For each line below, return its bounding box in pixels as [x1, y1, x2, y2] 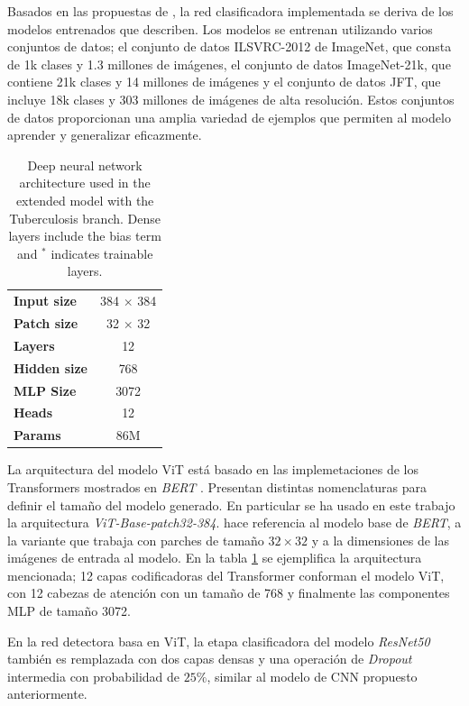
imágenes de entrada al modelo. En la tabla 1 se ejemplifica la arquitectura [7, 548, 422, 567]
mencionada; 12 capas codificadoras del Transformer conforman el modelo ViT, [7, 565, 445, 584]
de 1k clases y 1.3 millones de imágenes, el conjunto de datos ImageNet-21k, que [7, 54, 451, 73]
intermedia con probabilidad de [7, 666, 180, 685]
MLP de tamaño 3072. [7, 601, 131, 620]
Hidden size [14, 358, 87, 377]
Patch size [14, 314, 78, 332]
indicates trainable [51, 243, 153, 262]
